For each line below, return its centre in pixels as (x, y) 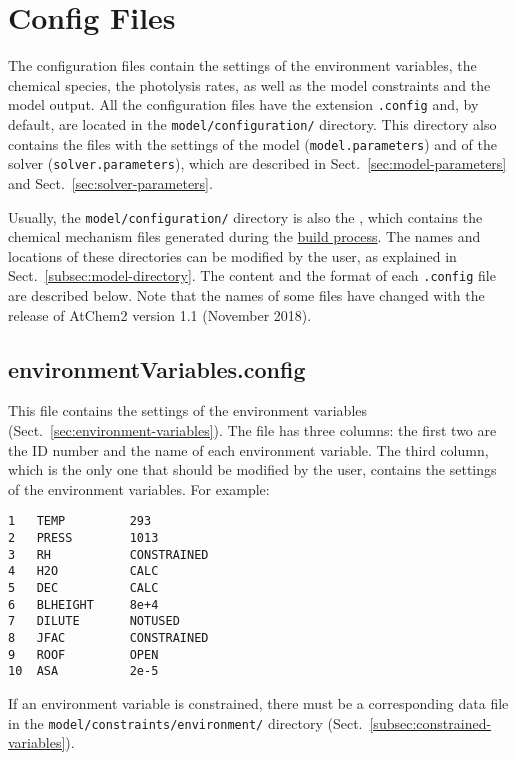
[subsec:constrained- (430, 722)
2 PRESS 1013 (83, 538)
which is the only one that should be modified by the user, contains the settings (252, 469)
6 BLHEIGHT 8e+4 (83, 604)
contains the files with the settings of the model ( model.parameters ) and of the (252, 143)
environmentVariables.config (157, 368)
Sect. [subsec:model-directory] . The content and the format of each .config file (252, 275)
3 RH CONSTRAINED (108, 554)
